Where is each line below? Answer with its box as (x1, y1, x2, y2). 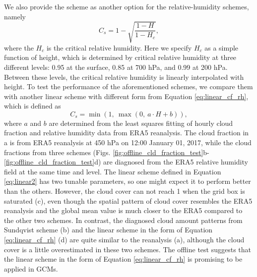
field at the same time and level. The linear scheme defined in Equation (4, 166, 221, 176)
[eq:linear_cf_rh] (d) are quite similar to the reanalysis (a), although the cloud (4, 234, 245, 245)
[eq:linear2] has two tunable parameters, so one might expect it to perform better (4, 176, 251, 186)
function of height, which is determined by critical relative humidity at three (4, 52, 237, 62)
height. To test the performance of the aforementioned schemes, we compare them (4, 81, 253, 92)
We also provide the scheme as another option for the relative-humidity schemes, (4, 1, 249, 11)
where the (4, 42, 34, 53)
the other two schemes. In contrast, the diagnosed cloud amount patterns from (4, 215, 243, 225)
